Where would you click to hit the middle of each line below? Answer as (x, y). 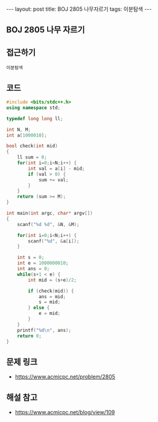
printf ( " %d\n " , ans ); (44, 330)
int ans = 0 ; (33, 269)
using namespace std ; (33, 108)
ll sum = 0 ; (32, 157)
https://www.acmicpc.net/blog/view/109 (65, 412)
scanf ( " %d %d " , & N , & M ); (48, 224)
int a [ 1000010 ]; (27, 135)
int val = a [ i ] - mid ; (56, 168)
